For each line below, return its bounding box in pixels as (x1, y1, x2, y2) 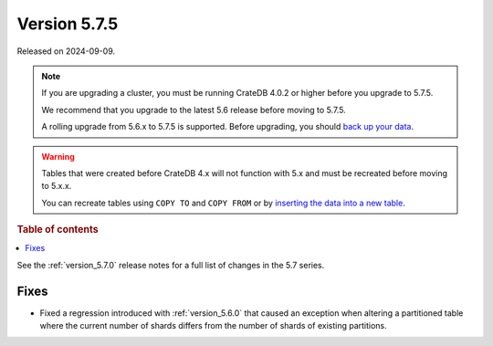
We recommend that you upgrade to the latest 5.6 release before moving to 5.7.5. (41, 104, 346, 115)
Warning (41, 151, 75, 162)
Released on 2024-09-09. (16, 46, 116, 57)
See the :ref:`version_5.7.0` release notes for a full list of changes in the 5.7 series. (16, 259, 325, 270)
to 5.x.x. (41, 181, 72, 192)
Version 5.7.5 (16, 14, 119, 34)
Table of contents (16, 224, 100, 236)
